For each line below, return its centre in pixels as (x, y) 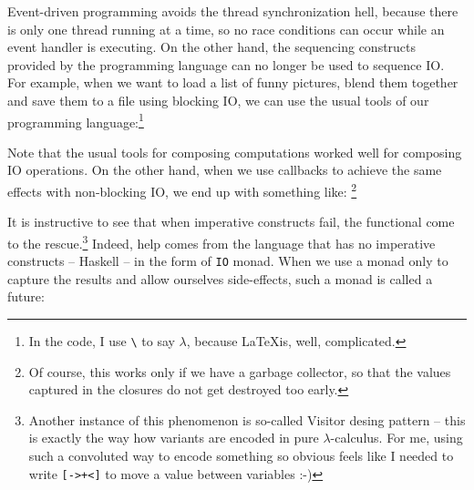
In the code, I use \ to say (102, 340)
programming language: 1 (76, 120)
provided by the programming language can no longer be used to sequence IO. (226, 64)
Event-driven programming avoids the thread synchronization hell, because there (233, 11)
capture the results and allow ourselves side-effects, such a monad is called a (220, 278)
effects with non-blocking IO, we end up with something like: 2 (182, 190)
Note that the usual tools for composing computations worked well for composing (235, 152)
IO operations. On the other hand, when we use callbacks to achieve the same (225, 170)
